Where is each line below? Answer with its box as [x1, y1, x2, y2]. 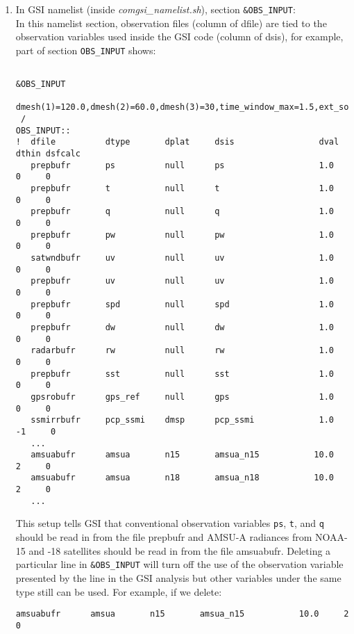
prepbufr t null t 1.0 [31, 184, 334, 194]
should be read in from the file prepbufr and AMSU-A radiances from [15, 530, 312, 544]
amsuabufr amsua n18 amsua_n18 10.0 [31, 473, 334, 483]
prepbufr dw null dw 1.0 [31, 322, 334, 332]
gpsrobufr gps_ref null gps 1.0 [31, 391, 334, 402]
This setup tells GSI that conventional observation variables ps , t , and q [15, 516, 324, 530]
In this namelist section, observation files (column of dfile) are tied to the [15, 15, 327, 30]
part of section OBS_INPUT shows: [15, 42, 156, 57]
